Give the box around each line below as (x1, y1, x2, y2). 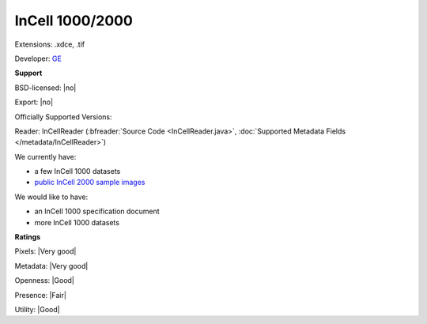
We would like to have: (14, 192, 89, 202)
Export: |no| (14, 97, 54, 107)
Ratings (14, 232, 41, 242)
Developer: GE (14, 54, 62, 63)
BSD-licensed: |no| (14, 83, 77, 92)
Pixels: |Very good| (14, 247, 77, 256)
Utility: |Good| (14, 304, 60, 314)
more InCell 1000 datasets (34, 217, 120, 227)
